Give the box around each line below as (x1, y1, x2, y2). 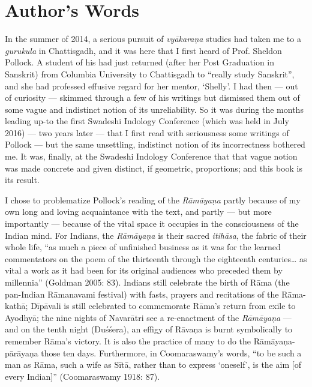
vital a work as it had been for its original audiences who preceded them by (5, 264, 283, 277)
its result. (5, 173, 40, 186)
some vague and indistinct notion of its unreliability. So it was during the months (5, 103, 304, 115)
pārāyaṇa (5, 346, 38, 359)
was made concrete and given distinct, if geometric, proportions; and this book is (5, 161, 302, 174)
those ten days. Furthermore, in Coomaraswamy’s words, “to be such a (41, 346, 302, 359)
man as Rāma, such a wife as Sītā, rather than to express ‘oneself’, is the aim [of (5, 358, 301, 371)
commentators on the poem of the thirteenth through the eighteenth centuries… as (5, 252, 307, 265)
